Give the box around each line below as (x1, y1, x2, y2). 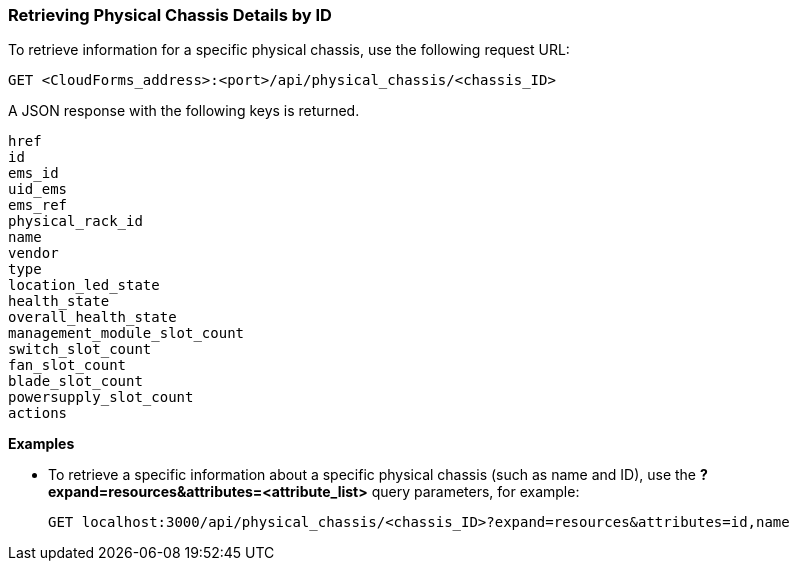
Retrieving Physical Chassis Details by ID (8, 5, 332, 25)
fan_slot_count (8, 357, 127, 374)
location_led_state (8, 277, 160, 294)
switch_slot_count (8, 341, 152, 358)
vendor (8, 245, 59, 262)
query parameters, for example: (371, 483, 580, 501)
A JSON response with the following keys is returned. (8, 102, 360, 120)
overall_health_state (8, 309, 177, 326)
